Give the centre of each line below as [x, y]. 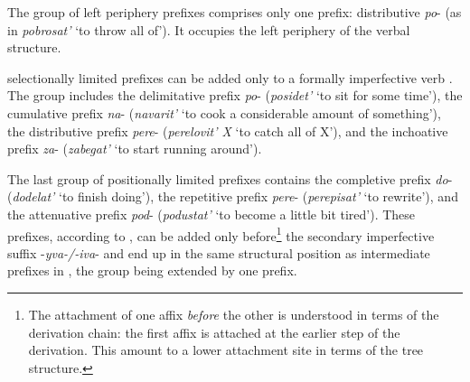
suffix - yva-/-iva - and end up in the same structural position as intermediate [219, 252]
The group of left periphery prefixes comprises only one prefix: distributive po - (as [235, 12]
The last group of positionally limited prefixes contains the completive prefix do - [230, 178]
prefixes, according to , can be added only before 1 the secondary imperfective [221, 234]
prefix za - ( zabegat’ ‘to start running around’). [135, 149]
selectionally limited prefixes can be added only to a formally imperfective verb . [230, 77]
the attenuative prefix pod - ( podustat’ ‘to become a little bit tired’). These [211, 214]
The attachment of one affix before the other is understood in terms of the [234, 314]
